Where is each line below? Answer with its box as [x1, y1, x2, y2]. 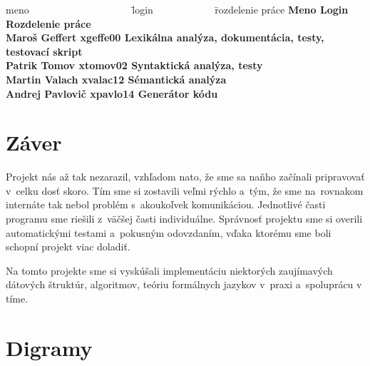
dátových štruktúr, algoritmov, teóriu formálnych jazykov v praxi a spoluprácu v [6, 277, 362, 292]
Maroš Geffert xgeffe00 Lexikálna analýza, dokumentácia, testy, [6, 30, 324, 45]
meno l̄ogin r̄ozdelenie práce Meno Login [6, 2, 349, 16]
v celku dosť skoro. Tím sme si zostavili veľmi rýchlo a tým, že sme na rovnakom [6, 183, 364, 198]
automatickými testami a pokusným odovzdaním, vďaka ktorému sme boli [6, 225, 332, 240]
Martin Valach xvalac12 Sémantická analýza [6, 71, 227, 86]
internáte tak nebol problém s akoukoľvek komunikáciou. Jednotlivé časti [6, 197, 326, 212]
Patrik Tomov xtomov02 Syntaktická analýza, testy [6, 58, 263, 73]
